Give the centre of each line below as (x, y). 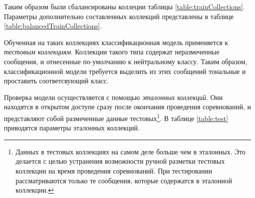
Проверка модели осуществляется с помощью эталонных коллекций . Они (114, 97)
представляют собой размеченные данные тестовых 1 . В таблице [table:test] (116, 117)
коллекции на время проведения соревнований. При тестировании (114, 170)
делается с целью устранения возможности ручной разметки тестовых (120, 161)
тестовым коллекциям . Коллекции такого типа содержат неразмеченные (112, 52)
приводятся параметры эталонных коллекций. (72, 128)
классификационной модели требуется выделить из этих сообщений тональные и (125, 71)
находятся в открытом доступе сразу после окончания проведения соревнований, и (127, 107)
